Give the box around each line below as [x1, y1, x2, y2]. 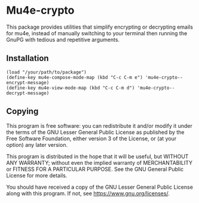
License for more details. [6, 171, 68, 179]
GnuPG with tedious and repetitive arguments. [6, 36, 120, 43]
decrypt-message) [6, 90, 50, 96]
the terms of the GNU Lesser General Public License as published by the [6, 128, 185, 136]
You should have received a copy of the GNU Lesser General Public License [6, 183, 193, 190]
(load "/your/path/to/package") [6, 69, 87, 75]
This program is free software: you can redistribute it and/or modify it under [6, 122, 192, 129]
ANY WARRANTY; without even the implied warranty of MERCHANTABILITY [6, 159, 193, 166]
